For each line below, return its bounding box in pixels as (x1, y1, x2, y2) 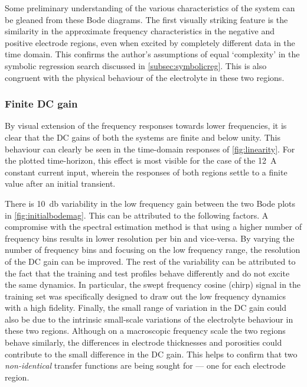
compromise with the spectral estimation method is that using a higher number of (5, 220, 302, 233)
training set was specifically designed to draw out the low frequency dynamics (5, 290, 286, 302)
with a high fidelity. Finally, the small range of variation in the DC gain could (5, 301, 286, 314)
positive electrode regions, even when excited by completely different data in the (5, 36, 295, 48)
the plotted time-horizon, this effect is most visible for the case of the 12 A (5, 154, 277, 167)
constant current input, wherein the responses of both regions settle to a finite (5, 165, 288, 178)
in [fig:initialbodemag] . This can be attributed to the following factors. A (5, 209, 269, 221)
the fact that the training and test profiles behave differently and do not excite (5, 266, 290, 279)
